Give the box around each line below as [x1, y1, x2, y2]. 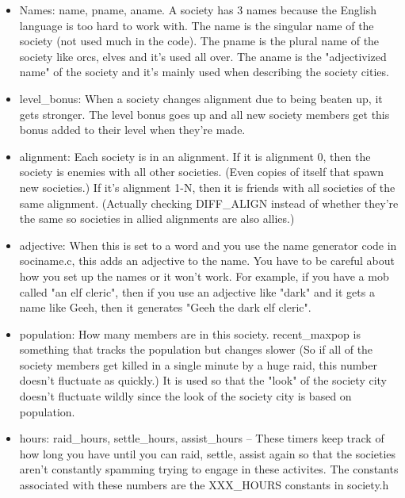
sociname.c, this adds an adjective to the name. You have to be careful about [19, 252, 395, 269]
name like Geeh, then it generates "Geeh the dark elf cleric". [19, 299, 311, 316]
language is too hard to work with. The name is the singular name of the [19, 17, 374, 33]
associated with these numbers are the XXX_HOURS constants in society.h [19, 477, 389, 493]
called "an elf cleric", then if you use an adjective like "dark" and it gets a [19, 283, 375, 300]
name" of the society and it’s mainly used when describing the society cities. [19, 63, 389, 80]
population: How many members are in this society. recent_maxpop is [19, 325, 361, 342]
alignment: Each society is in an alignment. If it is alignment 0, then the [19, 147, 371, 164]
